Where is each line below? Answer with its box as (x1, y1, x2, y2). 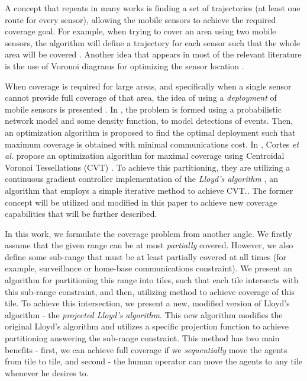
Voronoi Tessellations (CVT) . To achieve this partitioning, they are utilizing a (5, 161, 290, 173)
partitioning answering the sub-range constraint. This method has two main (5, 332, 280, 344)
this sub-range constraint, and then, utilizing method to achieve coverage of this (5, 285, 295, 297)
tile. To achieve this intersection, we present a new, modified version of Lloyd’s (5, 297, 290, 309)
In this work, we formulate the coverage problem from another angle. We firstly (5, 227, 293, 239)
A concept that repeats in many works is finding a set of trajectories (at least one (5, 2, 300, 14)
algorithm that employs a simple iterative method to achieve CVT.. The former (5, 184, 293, 196)
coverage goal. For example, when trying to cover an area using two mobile (5, 25, 276, 37)
